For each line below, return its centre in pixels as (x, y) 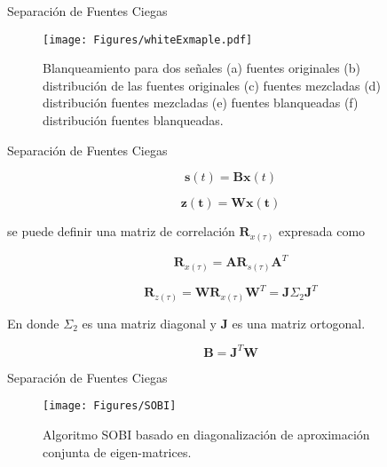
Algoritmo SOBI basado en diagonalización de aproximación (206, 435)
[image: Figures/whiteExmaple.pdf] (148, 40)
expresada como (322, 231)
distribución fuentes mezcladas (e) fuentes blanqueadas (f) (201, 103)
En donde (33, 323)
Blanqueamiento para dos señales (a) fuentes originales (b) (202, 68)
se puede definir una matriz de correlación (121, 231)
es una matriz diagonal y (149, 323)
